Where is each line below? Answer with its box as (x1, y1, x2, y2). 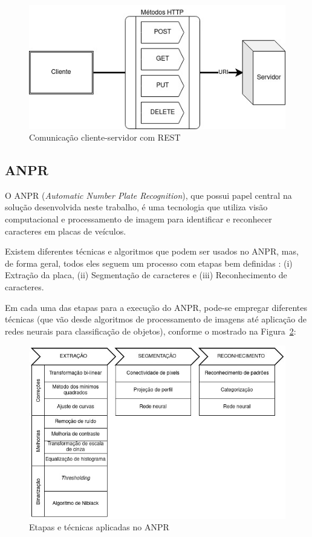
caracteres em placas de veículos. (5, 224, 126, 237)
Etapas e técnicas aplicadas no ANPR (29, 521, 169, 533)
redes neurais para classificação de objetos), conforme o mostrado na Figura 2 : (5, 324, 296, 337)
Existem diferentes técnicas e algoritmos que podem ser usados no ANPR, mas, (5, 245, 299, 258)
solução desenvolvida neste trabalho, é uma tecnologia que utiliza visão (5, 201, 268, 213)
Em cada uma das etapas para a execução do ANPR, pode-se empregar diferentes (5, 301, 307, 313)
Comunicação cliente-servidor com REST (29, 131, 181, 144)
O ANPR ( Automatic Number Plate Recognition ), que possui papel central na (5, 188, 292, 201)
